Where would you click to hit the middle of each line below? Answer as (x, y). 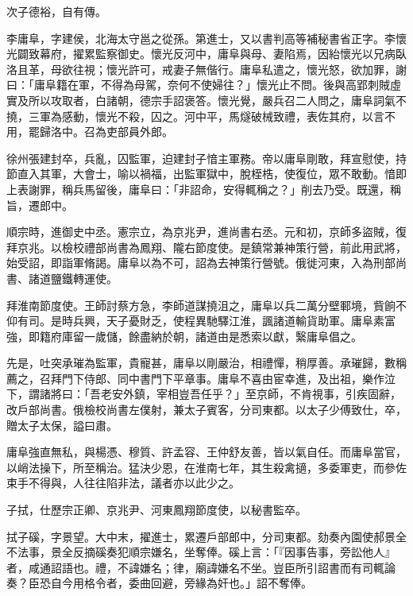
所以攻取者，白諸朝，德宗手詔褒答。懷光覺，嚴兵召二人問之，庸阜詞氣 (212, 100)
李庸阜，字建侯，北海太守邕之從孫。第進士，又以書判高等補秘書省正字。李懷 (206, 38)
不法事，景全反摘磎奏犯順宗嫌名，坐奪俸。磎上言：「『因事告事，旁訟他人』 (201, 552)
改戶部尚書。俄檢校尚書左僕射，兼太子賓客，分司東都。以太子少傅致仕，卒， (206, 410)
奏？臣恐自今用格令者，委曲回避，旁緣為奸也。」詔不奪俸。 (159, 583)
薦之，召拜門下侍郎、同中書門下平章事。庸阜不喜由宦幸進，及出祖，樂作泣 (201, 378)
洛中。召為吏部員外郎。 (112, 132)
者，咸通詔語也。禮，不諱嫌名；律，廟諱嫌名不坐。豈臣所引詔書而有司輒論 (201, 567)
